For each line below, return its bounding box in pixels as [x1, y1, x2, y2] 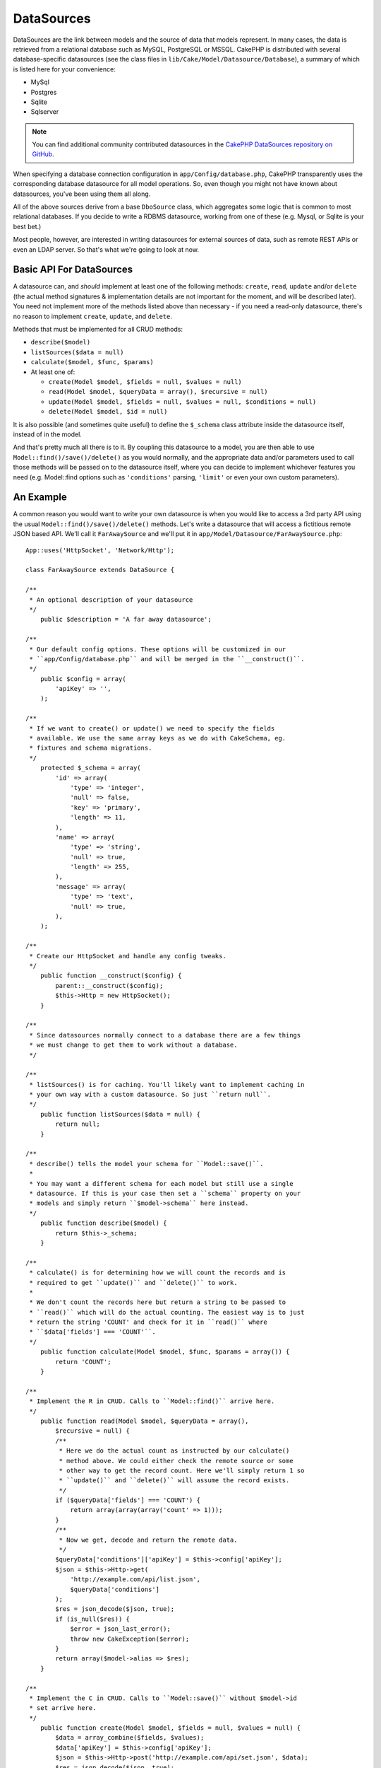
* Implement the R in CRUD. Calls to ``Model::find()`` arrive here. [29, 1397, 275, 1405]
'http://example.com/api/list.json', [70, 1576, 201, 1583]
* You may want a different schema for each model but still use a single [29, 1180, 294, 1187]
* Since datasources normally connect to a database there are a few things [29, 1031, 301, 1039]
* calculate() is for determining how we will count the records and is [29, 1269, 286, 1276]
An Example [13, 492, 67, 504]
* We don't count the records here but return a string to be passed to [29, 1298, 286, 1306]
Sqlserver [30, 107, 59, 116]
